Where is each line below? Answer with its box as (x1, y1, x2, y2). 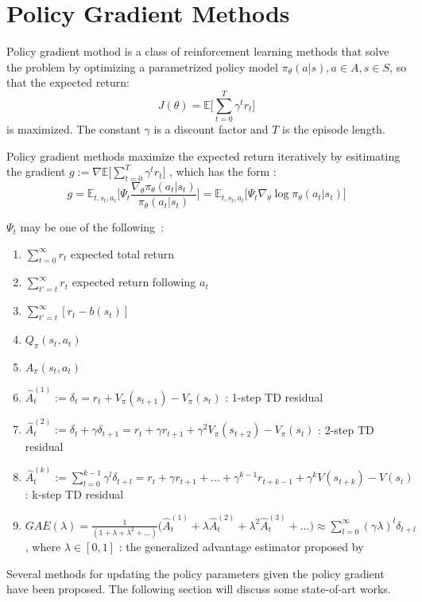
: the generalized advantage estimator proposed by (118, 538, 364, 554)
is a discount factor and (153, 121, 269, 138)
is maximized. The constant (6, 121, 141, 138)
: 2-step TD (318, 421, 374, 437)
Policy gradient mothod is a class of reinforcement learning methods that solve (6, 43, 389, 60)
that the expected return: (6, 74, 130, 91)
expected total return (70, 245, 174, 262)
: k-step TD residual (25, 486, 124, 503)
